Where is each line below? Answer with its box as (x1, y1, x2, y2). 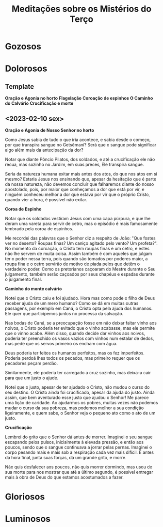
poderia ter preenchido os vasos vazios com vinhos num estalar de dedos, (5, 335, 154, 341)
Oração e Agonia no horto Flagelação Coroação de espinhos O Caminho (5, 96, 153, 101)
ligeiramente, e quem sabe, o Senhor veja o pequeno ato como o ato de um (5, 410, 156, 415)
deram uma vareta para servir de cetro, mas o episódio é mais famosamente (5, 221, 158, 226)
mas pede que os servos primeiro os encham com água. (5, 341, 118, 346)
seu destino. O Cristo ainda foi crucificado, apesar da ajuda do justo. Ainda (5, 389, 155, 395)
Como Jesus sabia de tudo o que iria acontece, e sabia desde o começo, (5, 137, 151, 143)
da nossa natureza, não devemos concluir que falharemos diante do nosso (5, 181, 154, 187)
